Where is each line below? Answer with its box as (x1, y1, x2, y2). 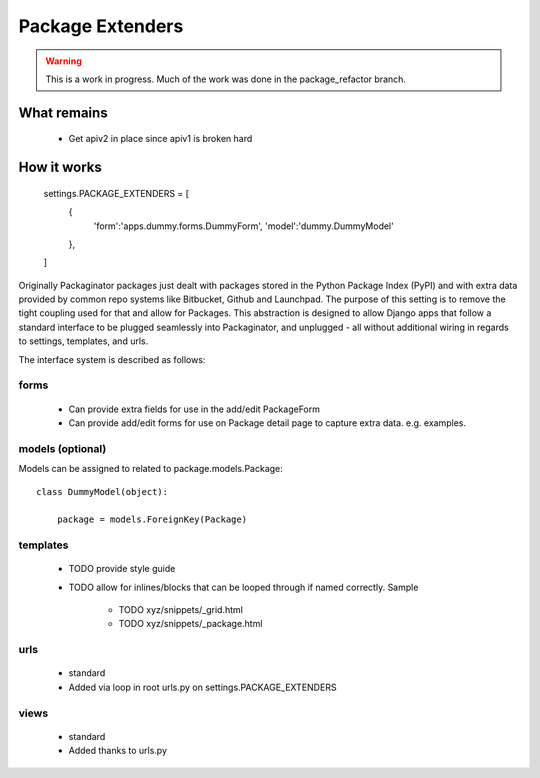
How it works (18, 159, 102, 176)
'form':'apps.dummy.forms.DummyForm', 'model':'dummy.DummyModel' (93, 220, 394, 232)
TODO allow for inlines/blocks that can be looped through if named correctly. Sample (68, 581, 419, 593)
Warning (45, 55, 82, 67)
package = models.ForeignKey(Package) (56, 514, 248, 525)
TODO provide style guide (68, 563, 176, 575)
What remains (18, 104, 109, 121)
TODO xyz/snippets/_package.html (118, 618, 263, 630)
